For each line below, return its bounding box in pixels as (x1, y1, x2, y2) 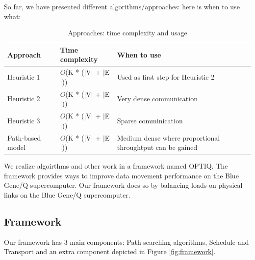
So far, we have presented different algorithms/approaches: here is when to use (4, 1, 240, 11)
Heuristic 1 (7, 72, 40, 82)
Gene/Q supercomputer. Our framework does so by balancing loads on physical (4, 180, 243, 190)
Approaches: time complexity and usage (68, 28, 187, 38)
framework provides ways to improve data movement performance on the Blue (4, 170, 239, 180)
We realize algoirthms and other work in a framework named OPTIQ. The (4, 161, 228, 171)
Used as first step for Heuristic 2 (117, 72, 215, 82)
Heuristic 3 (7, 115, 40, 125)
